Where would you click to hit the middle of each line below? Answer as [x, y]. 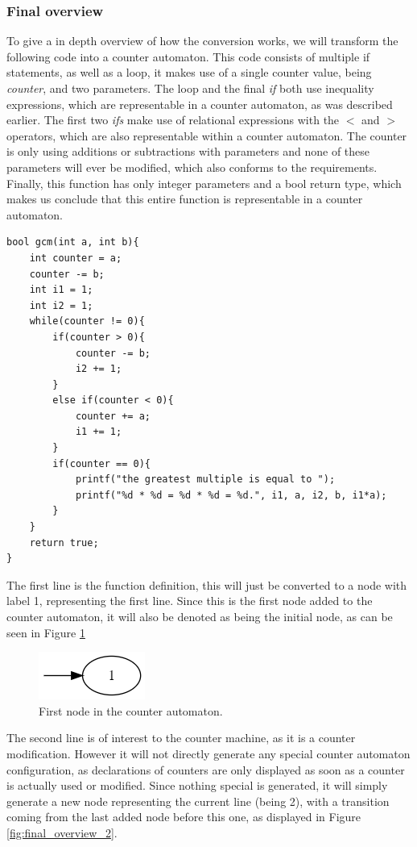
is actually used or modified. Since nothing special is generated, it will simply [197, 785]
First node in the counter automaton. [131, 710]
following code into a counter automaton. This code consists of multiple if [188, 56]
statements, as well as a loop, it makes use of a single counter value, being [189, 72]
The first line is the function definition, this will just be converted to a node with [207, 584]
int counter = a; [76, 258]
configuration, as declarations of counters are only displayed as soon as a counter [206, 769]
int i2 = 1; [61, 305]
